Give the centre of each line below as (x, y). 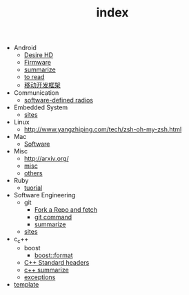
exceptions (40, 277)
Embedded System (41, 107)
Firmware (38, 63)
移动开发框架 (42, 85)
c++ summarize (46, 270)
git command (53, 217)
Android (25, 48)
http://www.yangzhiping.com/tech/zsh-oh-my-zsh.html (103, 129)
